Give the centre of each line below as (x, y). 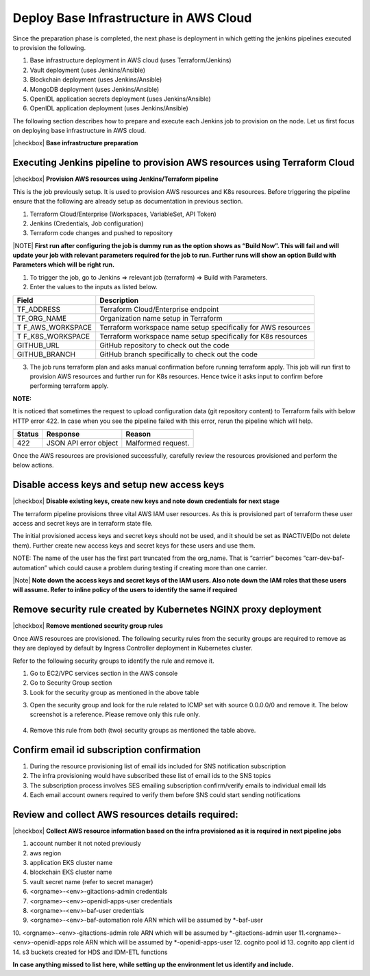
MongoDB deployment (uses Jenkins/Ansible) (95, 89)
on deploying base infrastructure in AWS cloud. (79, 131)
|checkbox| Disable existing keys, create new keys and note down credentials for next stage (146, 501)
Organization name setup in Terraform (161, 318)
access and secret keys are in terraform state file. (83, 524)
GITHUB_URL (38, 345)
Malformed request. (158, 443)
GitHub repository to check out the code (164, 345)
